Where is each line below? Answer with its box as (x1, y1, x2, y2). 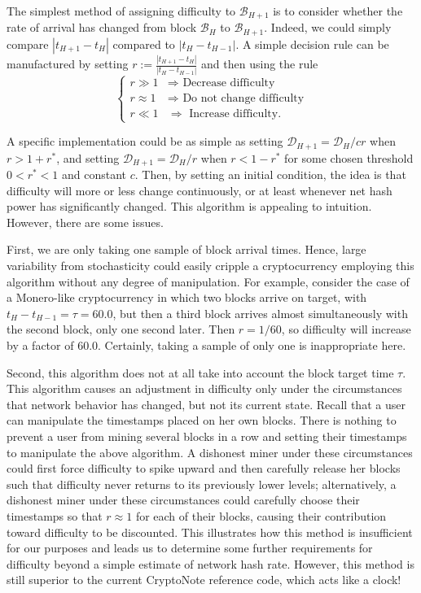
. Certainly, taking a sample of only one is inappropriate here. (98, 336, 406, 353)
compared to (112, 35, 175, 52)
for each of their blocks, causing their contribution (135, 507, 387, 524)
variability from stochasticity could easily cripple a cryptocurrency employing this (7, 257, 414, 273)
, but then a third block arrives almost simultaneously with (112, 304, 408, 321)
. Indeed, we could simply (264, 19, 392, 36)
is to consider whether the (273, 2, 403, 19)
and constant (61, 166, 127, 183)
